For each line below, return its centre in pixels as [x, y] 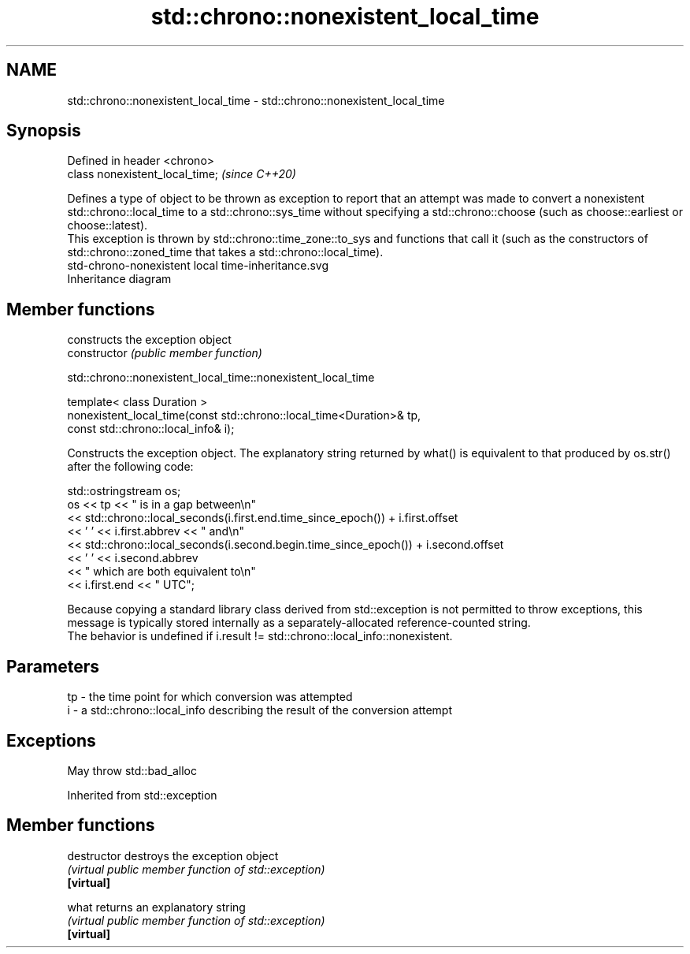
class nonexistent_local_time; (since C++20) [182, 174]
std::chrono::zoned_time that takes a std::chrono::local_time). [225, 252]
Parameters [53, 666]
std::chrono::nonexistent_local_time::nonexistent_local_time [221, 378]
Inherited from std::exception [142, 795]
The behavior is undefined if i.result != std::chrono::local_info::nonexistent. [260, 636]
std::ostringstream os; [124, 491]
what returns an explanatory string [156, 907]
